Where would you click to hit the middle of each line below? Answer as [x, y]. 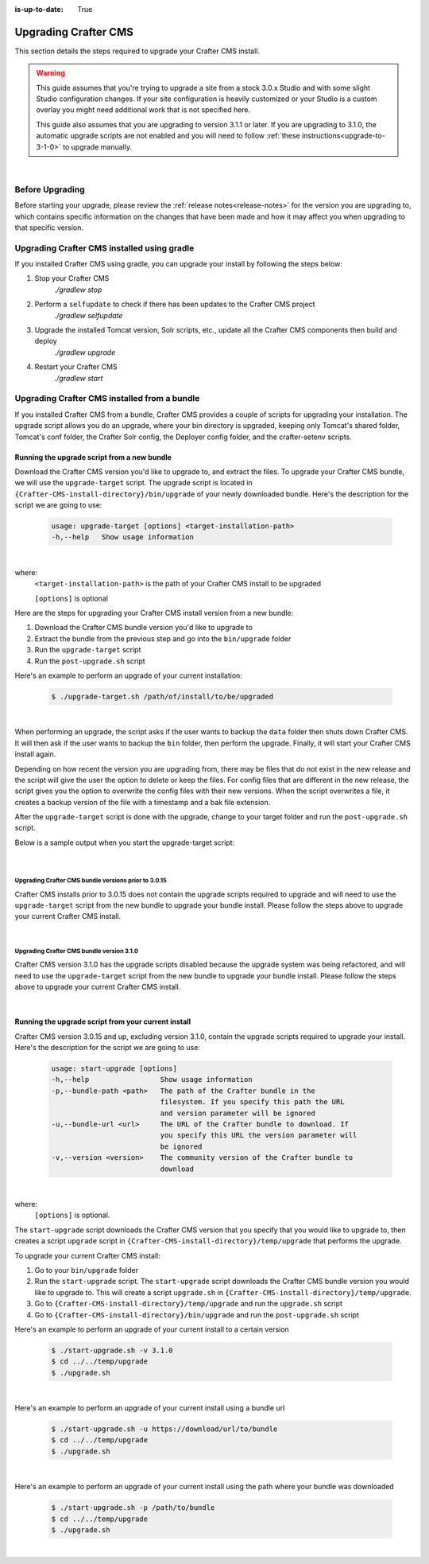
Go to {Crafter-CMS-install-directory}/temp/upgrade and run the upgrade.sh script [189, 1304]
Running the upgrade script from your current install [102, 1021]
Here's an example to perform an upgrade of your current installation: [128, 675]
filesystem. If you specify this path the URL [252, 1102]
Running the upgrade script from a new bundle [93, 457]
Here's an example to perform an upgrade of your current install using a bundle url [150, 1408]
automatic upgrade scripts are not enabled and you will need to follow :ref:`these [168, 136]
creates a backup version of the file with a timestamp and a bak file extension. [143, 802]
